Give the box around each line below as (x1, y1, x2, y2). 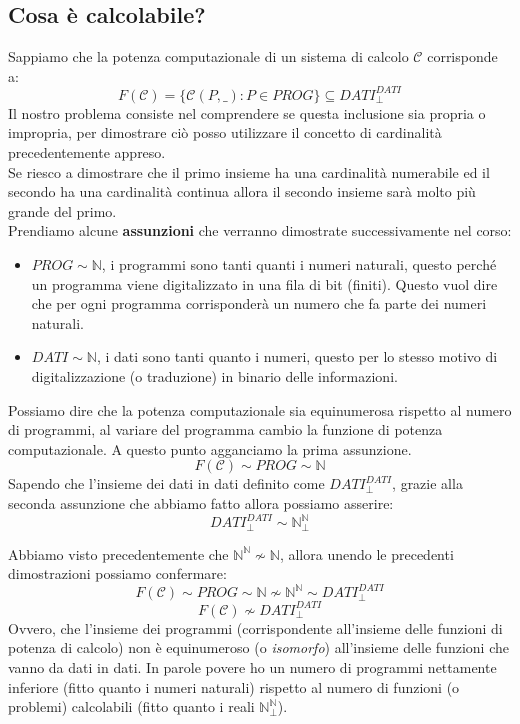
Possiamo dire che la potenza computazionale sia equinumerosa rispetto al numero (8, 399, 512, 420)
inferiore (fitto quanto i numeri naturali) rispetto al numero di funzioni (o (8, 676, 460, 697)
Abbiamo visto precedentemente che (8, 543, 229, 564)
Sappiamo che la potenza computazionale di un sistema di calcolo (8, 46, 409, 67)
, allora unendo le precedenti (279, 543, 454, 564)
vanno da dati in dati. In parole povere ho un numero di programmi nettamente (8, 656, 497, 677)
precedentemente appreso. (8, 142, 166, 163)
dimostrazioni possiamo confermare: (8, 563, 227, 584)
